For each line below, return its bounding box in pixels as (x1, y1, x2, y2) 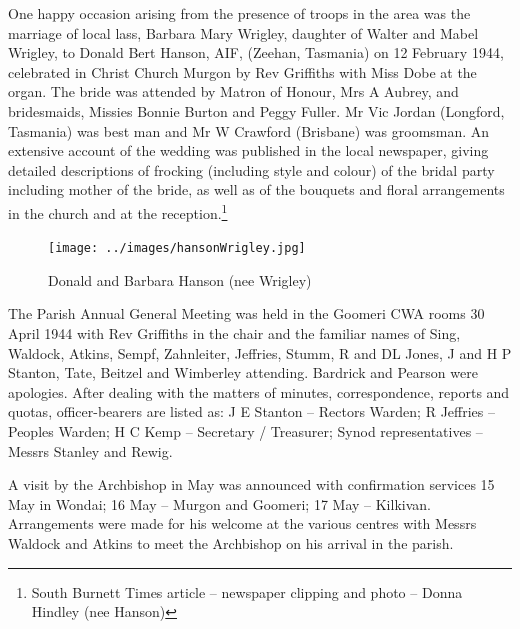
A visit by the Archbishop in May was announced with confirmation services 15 (8, 474, 495, 495)
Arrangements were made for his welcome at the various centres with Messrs (8, 513, 477, 534)
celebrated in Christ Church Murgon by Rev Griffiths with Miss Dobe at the (8, 61, 477, 82)
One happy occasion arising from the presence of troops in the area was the (8, 3, 471, 23)
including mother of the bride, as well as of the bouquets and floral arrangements (8, 179, 505, 200)
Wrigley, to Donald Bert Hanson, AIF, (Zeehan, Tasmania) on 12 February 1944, (8, 42, 504, 63)
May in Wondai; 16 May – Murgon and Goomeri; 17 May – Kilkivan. (8, 493, 431, 514)
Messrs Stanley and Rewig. (8, 440, 173, 461)
